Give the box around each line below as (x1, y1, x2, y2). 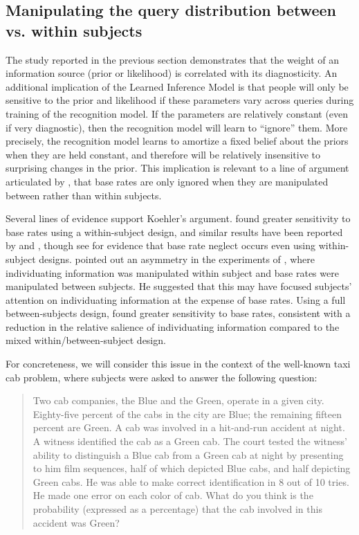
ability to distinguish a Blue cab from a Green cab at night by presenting (33, 447, 344, 462)
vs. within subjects (6, 19, 142, 41)
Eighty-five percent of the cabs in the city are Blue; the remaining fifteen (33, 406, 342, 421)
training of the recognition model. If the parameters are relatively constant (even (6, 106, 349, 120)
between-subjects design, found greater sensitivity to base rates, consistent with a (6, 306, 351, 320)
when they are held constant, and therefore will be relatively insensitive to (6, 147, 320, 161)
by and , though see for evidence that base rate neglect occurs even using (6, 238, 316, 253)
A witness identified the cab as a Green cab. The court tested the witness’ (33, 434, 347, 448)
